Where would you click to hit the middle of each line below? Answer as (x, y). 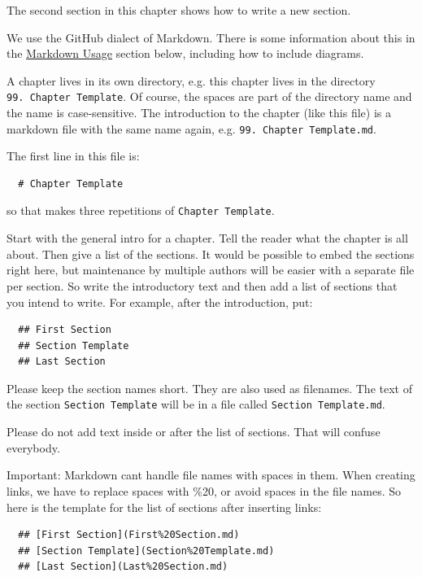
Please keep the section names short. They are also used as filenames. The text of (209, 388)
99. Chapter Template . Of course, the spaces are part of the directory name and (209, 96)
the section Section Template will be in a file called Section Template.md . (196, 404)
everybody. (33, 447)
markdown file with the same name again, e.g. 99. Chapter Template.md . (191, 128)
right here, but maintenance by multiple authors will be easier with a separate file (211, 270)
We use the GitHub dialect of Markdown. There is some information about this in (211, 37)
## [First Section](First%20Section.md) (129, 535)
